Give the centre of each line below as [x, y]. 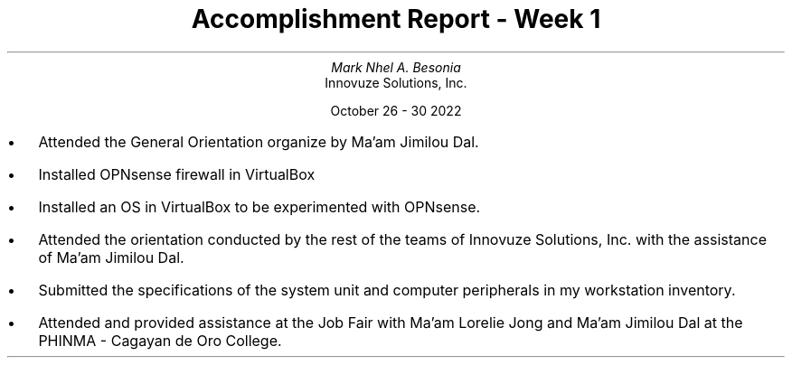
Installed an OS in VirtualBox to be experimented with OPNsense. [259, 206]
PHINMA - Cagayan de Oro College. [160, 340]
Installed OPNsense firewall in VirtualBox [177, 174]
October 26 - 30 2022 [396, 110]
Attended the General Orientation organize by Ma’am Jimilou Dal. [259, 141]
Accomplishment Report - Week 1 [396, 19]
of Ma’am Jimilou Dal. [111, 257]
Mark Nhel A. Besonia [396, 67]
